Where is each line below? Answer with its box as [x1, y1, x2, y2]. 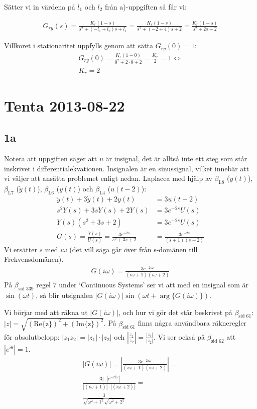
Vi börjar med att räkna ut [4, 306, 88, 317]
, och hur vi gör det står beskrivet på [118, 306, 232, 317]
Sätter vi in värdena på [4, 2, 75, 12]
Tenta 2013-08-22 [4, 95, 125, 116]
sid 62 [211, 338, 224, 344]
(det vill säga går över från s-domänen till [69, 244, 198, 254]
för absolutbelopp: [4, 331, 60, 342]
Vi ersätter [4, 244, 37, 254]
